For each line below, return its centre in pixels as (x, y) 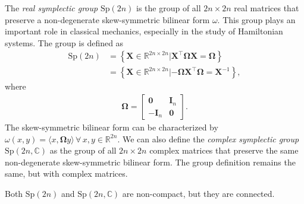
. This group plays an (256, 19)
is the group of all (168, 8)
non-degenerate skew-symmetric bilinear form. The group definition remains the (150, 162)
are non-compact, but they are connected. (198, 194)
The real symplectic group (51, 8)
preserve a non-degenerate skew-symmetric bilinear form (107, 19)
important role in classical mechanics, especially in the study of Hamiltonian (144, 31)
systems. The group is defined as (64, 42)
